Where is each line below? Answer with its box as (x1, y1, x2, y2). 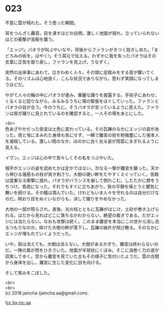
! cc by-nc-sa (5, 299, 31, 305)
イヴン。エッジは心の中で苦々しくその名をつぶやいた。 (5, 155, 117, 161)
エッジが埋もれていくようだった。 (5, 231, 74, 237)
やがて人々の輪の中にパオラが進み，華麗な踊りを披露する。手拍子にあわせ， (5, 92, 160, 98)
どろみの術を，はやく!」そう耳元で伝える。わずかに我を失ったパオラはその (5, 52, 157, 59)
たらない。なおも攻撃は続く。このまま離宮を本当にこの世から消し (22, 218, 155, 224)
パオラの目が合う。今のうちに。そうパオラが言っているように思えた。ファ (5, 104, 155, 110)
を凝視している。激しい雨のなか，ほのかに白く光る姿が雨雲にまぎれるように (5, 138, 159, 144)
